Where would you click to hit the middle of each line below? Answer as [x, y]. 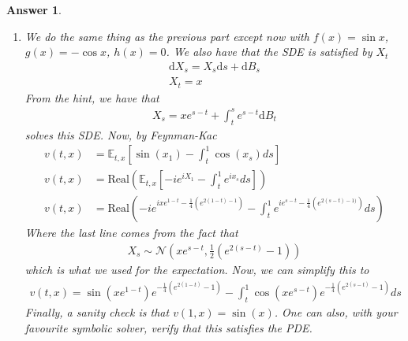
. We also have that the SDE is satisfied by [269, 52]
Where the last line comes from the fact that [131, 233]
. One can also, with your [336, 311]
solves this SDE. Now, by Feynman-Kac [121, 134]
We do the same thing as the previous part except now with [167, 36]
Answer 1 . [34, 9]
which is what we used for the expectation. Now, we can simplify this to [197, 269]
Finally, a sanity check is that [97, 311]
